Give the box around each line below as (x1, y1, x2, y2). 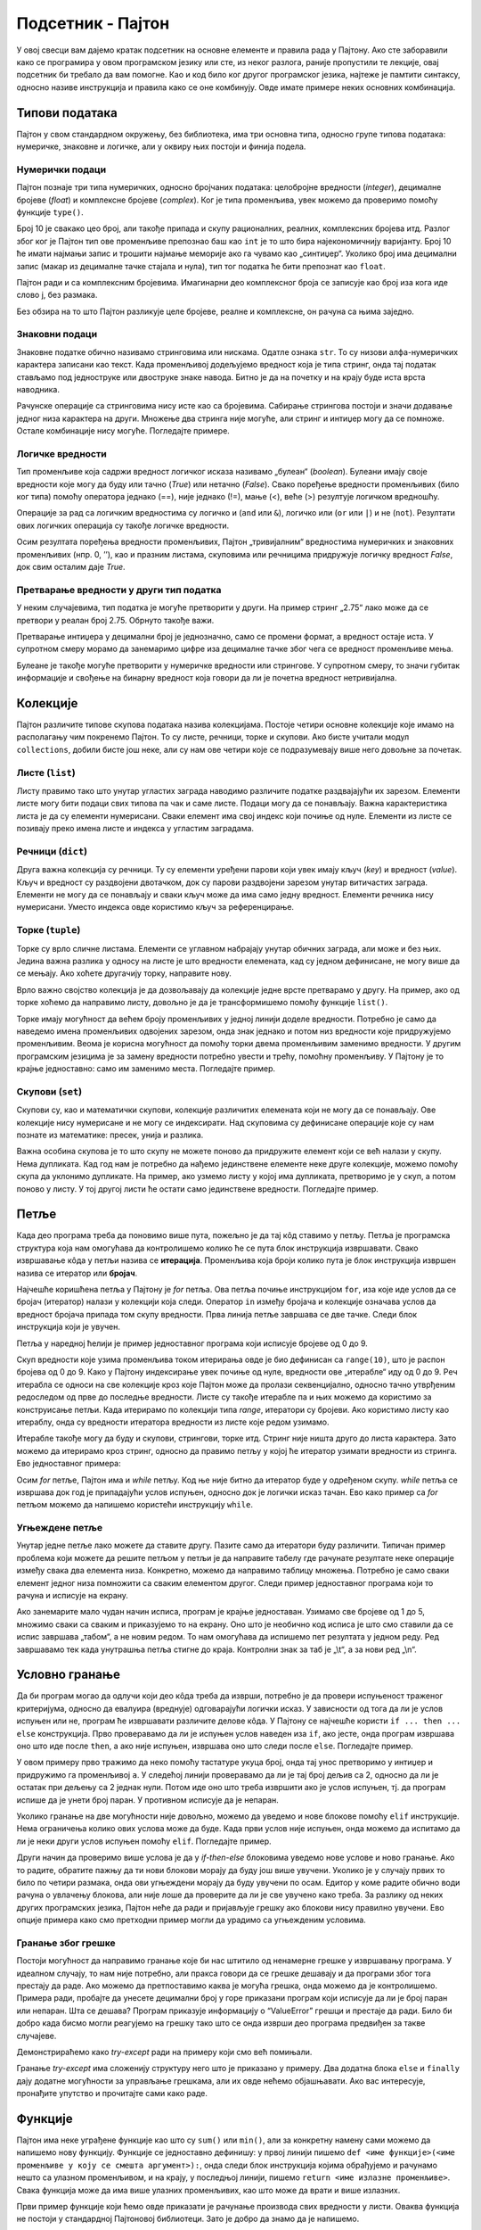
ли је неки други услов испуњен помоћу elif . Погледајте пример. (16, 1836, 272, 1846)
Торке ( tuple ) (16, 924, 81, 937)
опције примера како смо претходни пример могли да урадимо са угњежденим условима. (16, 1914, 367, 1926)
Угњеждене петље (16, 1522, 102, 1534)
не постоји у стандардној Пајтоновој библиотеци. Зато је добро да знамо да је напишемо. (16, 2213, 360, 2225)
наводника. (16, 384, 60, 394)
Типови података (16, 105, 118, 120)
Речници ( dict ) (16, 845, 88, 857)
